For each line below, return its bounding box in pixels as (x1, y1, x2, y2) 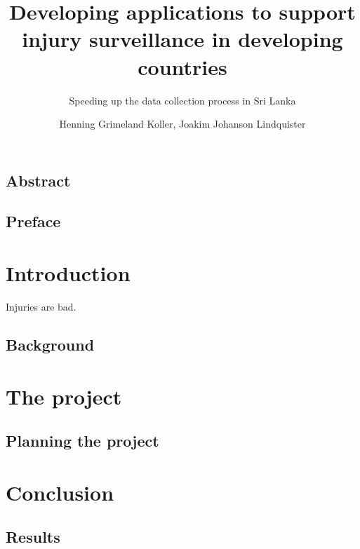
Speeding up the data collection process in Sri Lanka (69, 93, 296, 107)
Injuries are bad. (6, 299, 76, 313)
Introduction (6, 259, 131, 287)
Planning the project (6, 430, 159, 452)
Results (6, 526, 60, 548)
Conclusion (6, 477, 114, 506)
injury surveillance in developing (22, 25, 343, 53)
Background (6, 333, 95, 355)
